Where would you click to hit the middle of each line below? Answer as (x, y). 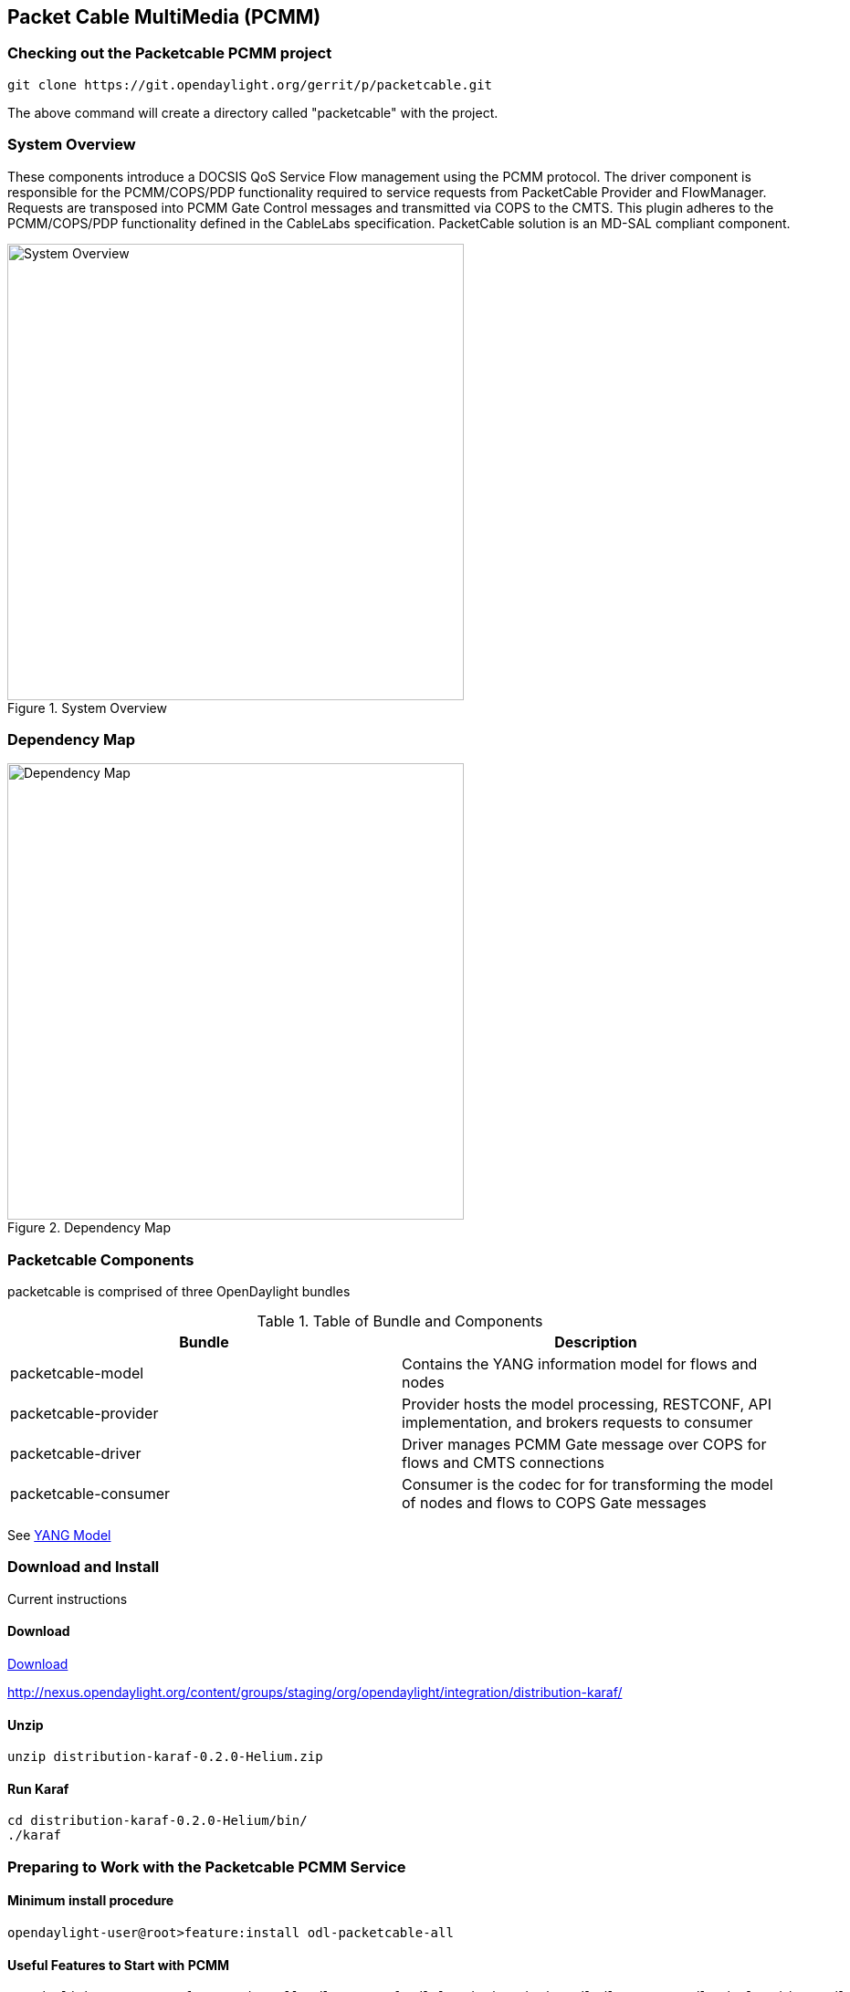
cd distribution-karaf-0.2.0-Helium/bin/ (157, 1821)
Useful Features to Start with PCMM (119, 1965)
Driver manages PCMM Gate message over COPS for (584, 1445)
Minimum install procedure (91, 1901)
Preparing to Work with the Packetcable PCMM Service (207, 1866)
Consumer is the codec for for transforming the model (588, 1485)
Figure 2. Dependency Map (89, 1228)
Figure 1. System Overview (87, 708)
